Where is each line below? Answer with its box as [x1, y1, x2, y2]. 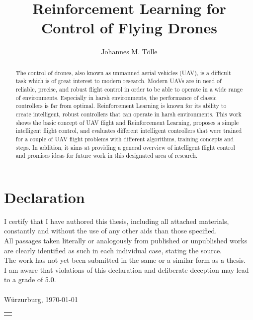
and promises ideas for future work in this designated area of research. [15, 151, 198, 160]
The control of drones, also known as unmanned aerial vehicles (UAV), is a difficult [15, 68, 231, 77]
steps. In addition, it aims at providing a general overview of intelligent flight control [15, 143, 235, 151]
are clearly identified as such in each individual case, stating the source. [4, 245, 222, 255]
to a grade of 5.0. [4, 274, 56, 285]
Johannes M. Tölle [101, 46, 158, 57]
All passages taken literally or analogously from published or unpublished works [4, 235, 248, 246]
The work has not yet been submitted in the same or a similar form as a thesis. [4, 255, 246, 265]
